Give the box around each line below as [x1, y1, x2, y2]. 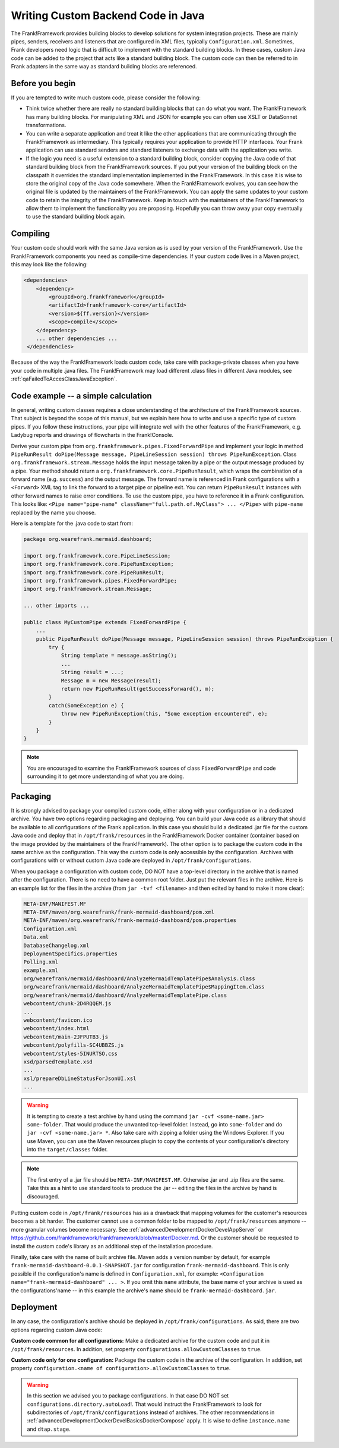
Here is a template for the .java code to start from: [11, 520, 134, 527]
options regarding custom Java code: [11, 1326, 103, 1333]
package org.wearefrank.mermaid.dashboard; [23, 536, 153, 543]
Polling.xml [23, 959, 59, 965]
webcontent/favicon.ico [23, 1017, 93, 1024]
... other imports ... [23, 602, 90, 609]
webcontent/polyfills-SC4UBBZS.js [23, 1042, 124, 1049]
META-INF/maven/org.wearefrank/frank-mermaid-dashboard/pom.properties [23, 917, 237, 924]
